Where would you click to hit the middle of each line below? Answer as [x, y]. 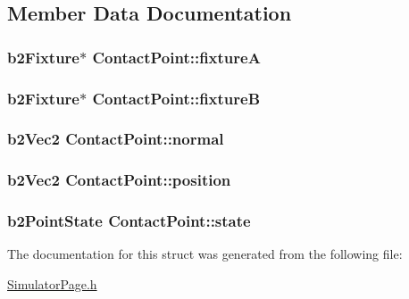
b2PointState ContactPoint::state [129, 221]
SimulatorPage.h [52, 283]
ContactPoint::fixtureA [176, 57]
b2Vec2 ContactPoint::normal [116, 139]
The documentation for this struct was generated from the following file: [205, 254]
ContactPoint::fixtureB [176, 98]
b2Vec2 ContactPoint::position [119, 180]
